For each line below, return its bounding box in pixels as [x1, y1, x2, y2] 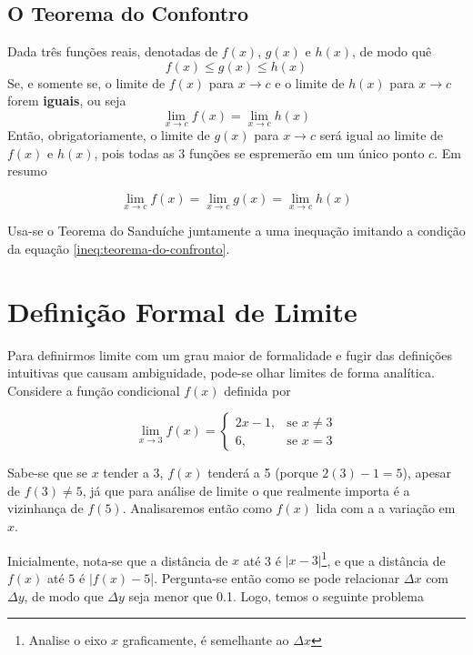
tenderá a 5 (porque [207, 463, 318, 482]
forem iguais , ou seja [7, 91, 126, 110]
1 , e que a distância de [321, 548, 446, 569]
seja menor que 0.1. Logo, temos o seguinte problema [128, 586, 424, 605]
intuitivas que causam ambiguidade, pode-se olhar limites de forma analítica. [7, 363, 435, 382]
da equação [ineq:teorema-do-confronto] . [7, 238, 230, 257]
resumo [7, 161, 47, 180]
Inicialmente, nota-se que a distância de [7, 550, 228, 569]
